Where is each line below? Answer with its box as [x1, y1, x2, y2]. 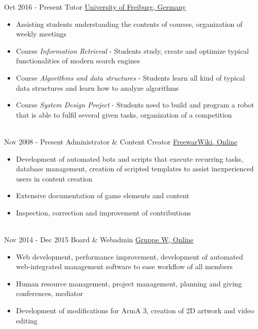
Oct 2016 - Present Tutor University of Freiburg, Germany [4, 2, 186, 12]
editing [16, 315, 38, 325]
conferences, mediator [16, 288, 83, 299]
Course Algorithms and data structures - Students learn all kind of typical [16, 72, 245, 83]
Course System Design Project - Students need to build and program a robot [16, 99, 254, 110]
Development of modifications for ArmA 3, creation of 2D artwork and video [16, 305, 254, 316]
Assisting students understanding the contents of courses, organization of [16, 18, 243, 29]
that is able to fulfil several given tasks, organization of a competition [16, 109, 232, 120]
